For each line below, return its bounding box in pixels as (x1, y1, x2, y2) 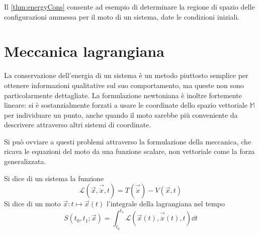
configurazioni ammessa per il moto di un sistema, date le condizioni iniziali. (4, 11, 240, 22)
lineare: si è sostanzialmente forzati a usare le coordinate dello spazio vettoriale (4, 100, 247, 110)
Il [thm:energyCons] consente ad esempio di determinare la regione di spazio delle (4, 2, 255, 12)
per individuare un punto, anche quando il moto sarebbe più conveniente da (4, 109, 238, 120)
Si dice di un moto (4, 198, 61, 209)
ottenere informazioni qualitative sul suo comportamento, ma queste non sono (4, 80, 244, 90)
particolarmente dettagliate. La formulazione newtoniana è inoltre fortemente (4, 90, 242, 100)
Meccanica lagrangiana (4, 41, 164, 61)
